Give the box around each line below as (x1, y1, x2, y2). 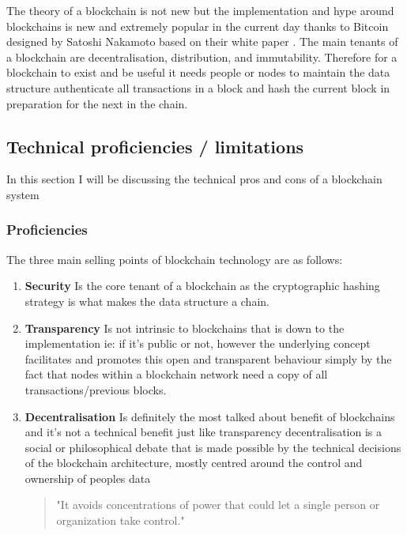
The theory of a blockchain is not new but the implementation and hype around (6, 2, 394, 18)
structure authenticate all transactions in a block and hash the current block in (6, 79, 390, 96)
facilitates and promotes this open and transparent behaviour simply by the (24, 350, 392, 367)
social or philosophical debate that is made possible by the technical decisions (24, 439, 401, 455)
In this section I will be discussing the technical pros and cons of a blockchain (6, 171, 383, 187)
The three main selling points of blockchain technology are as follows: (6, 251, 343, 267)
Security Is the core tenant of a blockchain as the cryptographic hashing (24, 277, 380, 294)
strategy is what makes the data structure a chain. (24, 292, 269, 309)
